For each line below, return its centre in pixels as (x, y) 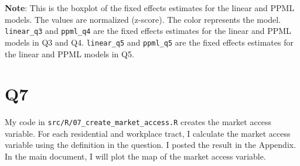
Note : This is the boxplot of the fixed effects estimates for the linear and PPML (150, 8)
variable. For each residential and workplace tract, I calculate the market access (148, 133)
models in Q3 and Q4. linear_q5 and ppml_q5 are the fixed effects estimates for (149, 42)
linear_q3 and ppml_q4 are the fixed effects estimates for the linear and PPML (148, 31)
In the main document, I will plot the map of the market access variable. (135, 156)
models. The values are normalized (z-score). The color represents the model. (143, 19)
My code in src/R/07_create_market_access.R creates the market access (138, 122)
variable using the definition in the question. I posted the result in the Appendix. (151, 145)
